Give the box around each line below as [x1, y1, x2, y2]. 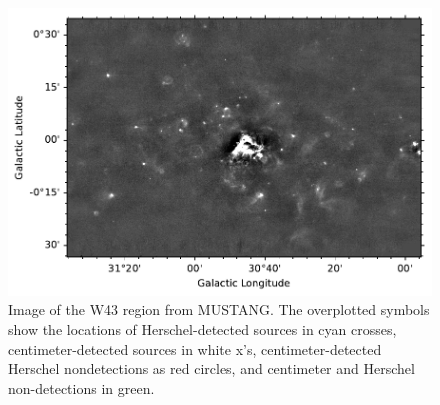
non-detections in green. [8, 377, 155, 398]
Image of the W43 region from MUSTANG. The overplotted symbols [8, 299, 430, 320]
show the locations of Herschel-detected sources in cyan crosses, [8, 319, 397, 340]
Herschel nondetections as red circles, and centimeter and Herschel [8, 358, 415, 379]
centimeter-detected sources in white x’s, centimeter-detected [8, 338, 382, 359]
